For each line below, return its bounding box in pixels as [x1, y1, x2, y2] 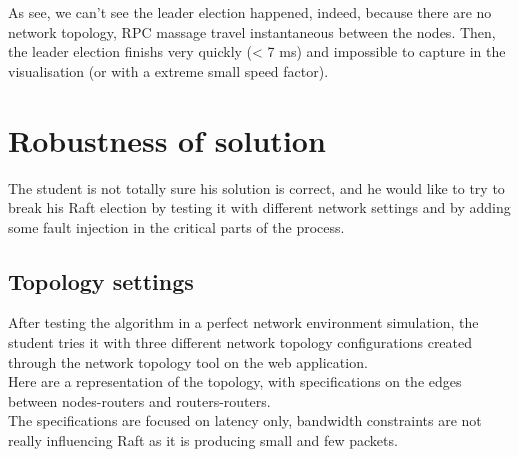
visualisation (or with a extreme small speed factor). [8, 60, 329, 81]
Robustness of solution [8, 119, 326, 160]
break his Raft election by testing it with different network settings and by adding [8, 197, 511, 218]
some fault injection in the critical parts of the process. [8, 216, 345, 237]
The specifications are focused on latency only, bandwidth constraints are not [8, 410, 482, 431]
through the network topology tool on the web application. [8, 351, 368, 372]
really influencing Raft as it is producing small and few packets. [8, 430, 398, 451]
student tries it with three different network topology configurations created [8, 332, 473, 353]
